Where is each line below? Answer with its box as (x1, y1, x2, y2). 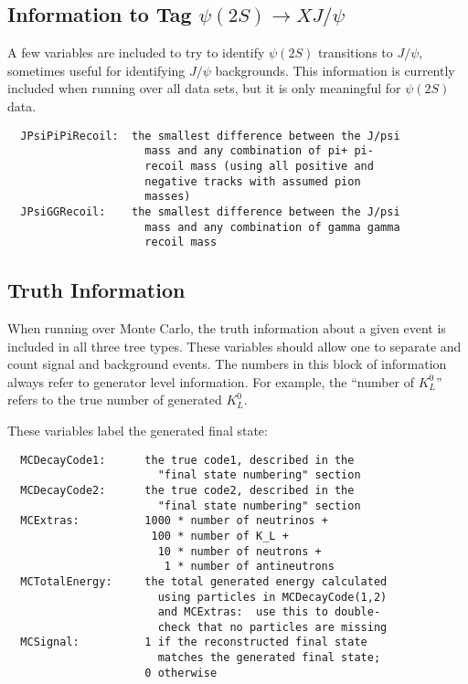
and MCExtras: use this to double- (157, 605, 381, 619)
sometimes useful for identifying (7, 60, 186, 79)
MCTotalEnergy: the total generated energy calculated (20, 574, 388, 588)
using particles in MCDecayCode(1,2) (157, 590, 388, 604)
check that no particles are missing (157, 620, 388, 634)
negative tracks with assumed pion (144, 174, 361, 188)
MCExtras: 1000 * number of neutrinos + (20, 514, 328, 528)
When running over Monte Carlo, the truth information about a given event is (7, 319, 446, 338)
